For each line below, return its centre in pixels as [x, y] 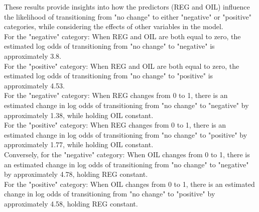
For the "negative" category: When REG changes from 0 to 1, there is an [116, 95]
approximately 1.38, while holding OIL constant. [79, 115]
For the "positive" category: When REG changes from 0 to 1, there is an [115, 125]
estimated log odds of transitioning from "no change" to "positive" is [109, 76]
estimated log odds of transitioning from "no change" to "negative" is [109, 46]
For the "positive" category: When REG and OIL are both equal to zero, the [122, 66]
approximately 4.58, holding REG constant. [71, 203]
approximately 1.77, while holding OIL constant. [79, 144]
